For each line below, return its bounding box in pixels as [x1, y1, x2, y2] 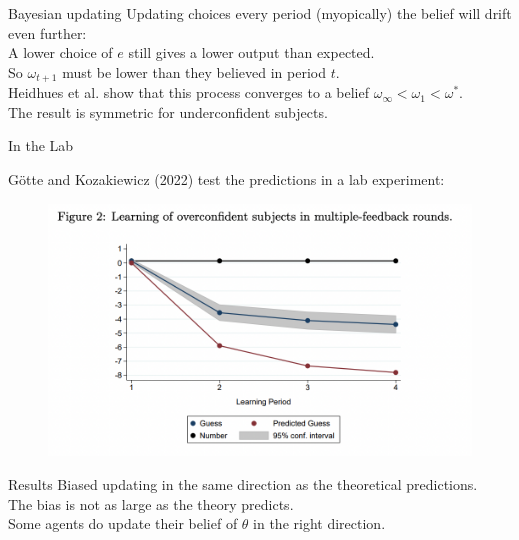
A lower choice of [8, 42, 113, 63]
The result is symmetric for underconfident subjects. [8, 101, 328, 122]
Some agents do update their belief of [8, 513, 238, 534]
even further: [8, 22, 87, 43]
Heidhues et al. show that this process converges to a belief [8, 82, 369, 103]
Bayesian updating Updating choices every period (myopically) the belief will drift [8, 3, 512, 23]
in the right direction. [253, 513, 386, 534]
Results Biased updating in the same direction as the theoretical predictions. [8, 473, 478, 494]
